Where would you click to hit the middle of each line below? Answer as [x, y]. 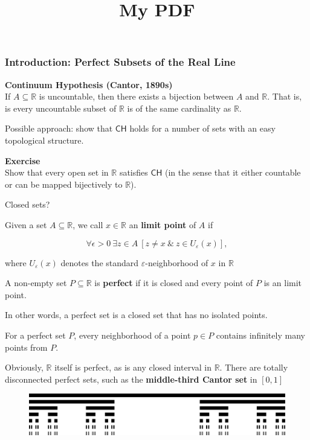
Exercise [23, 160]
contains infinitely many [260, 335]
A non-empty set [36, 283]
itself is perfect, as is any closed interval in [133, 367]
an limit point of [163, 225]
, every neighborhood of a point [132, 335]
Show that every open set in [57, 172]
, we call [88, 225]
